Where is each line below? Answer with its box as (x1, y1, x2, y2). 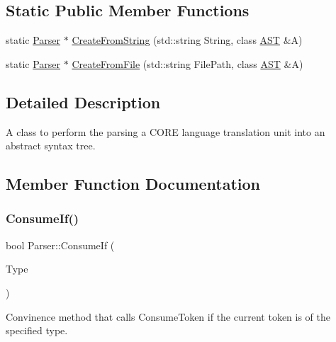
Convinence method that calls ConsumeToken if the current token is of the (6, 309, 331, 324)
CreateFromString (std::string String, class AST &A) (72, 33, 303, 47)
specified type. (6, 323, 68, 338)
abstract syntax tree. (6, 138, 96, 153)
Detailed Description (6, 91, 161, 113)
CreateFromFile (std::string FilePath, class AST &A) (72, 56, 303, 71)
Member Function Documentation (6, 173, 261, 195)
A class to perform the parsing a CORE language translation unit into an (6, 124, 325, 139)
